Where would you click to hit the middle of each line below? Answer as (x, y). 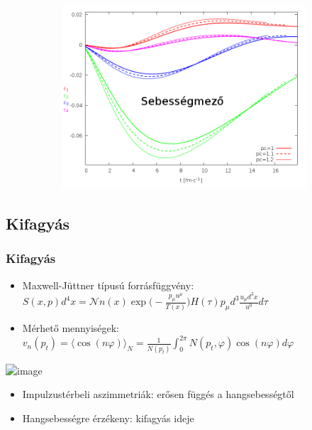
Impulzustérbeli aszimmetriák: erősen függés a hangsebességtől (158, 394)
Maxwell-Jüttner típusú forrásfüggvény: (108, 285)
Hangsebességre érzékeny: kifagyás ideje (108, 418)
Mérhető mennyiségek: (71, 328)
